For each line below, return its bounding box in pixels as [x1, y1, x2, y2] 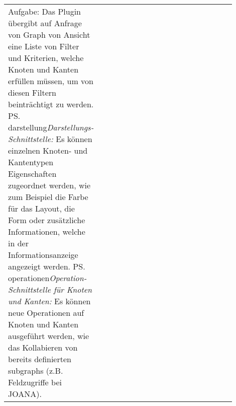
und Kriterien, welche [8, 52, 84, 63]
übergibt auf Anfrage [8, 17, 82, 29]
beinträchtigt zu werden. [8, 98, 94, 110]
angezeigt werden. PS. [8, 260, 85, 272]
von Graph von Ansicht [8, 29, 90, 40]
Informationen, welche [8, 226, 85, 237]
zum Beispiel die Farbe [8, 191, 88, 202]
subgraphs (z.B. [8, 365, 63, 376]
